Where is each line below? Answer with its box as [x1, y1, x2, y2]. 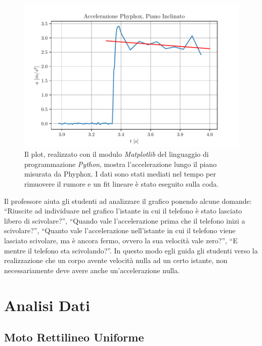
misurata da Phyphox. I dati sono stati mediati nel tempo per [24, 168, 216, 179]
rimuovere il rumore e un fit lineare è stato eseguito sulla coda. [24, 179, 219, 189]
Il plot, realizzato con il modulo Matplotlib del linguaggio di [24, 149, 209, 159]
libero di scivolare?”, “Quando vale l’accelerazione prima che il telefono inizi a [4, 215, 245, 226]
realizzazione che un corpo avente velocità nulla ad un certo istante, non [4, 255, 228, 266]
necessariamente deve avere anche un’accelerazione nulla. [4, 265, 180, 275]
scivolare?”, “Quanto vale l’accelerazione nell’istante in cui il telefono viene [4, 225, 236, 236]
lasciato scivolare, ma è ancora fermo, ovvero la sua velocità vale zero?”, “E [4, 235, 238, 245]
